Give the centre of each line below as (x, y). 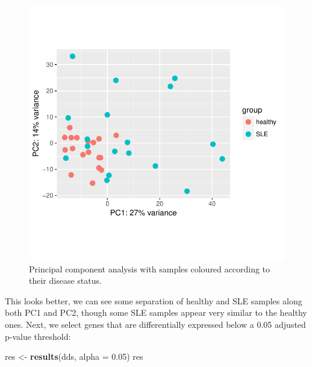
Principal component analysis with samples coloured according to (150, 268)
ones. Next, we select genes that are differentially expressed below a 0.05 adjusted (155, 324)
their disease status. (65, 281)
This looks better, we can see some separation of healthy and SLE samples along (154, 300)
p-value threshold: (38, 336)
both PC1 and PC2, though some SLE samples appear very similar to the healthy (156, 312)
